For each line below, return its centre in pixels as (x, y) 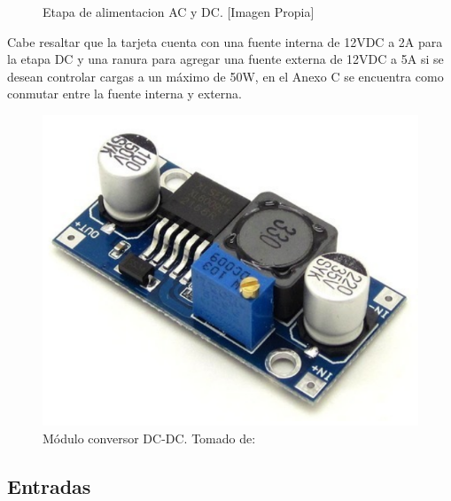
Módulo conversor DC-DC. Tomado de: (149, 438)
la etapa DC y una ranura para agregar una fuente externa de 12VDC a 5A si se (225, 59)
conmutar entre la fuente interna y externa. (124, 94)
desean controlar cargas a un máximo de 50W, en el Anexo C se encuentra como (225, 76)
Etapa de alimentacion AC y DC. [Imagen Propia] (179, 12)
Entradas (49, 485)
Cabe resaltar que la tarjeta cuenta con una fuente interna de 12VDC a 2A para (225, 41)
